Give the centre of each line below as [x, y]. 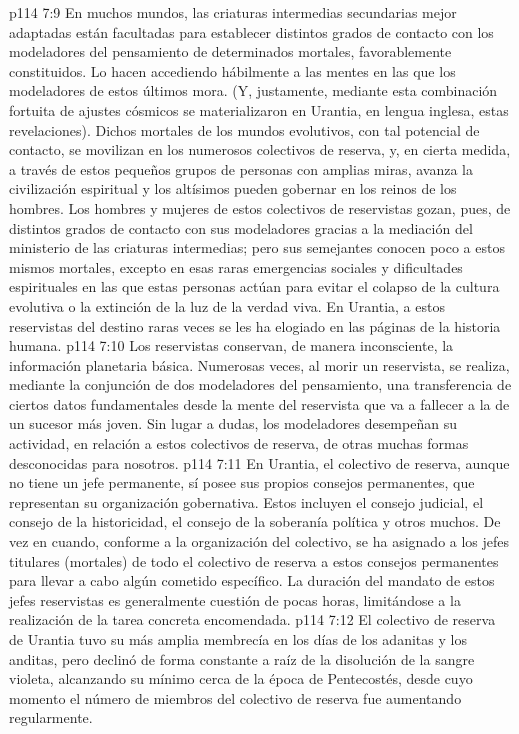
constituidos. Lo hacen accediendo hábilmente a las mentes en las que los [232, 70]
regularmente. [51, 717]
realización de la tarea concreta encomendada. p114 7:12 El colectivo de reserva [252, 619]
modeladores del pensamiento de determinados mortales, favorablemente [230, 51]
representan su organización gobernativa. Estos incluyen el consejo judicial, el [246, 501]
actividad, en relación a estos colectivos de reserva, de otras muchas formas [239, 443]
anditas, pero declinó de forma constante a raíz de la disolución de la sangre [242, 658]
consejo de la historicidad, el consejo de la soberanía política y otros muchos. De [255, 521]
